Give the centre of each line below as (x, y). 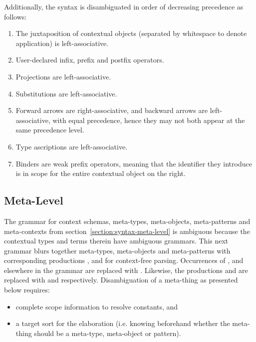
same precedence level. (50, 130)
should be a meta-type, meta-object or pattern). (108, 333)
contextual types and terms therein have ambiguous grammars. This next (116, 241)
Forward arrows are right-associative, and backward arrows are (112, 110)
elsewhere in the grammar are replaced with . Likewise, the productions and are (126, 270)
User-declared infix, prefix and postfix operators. (90, 60)
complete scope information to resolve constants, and (97, 306)
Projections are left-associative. (63, 76)
